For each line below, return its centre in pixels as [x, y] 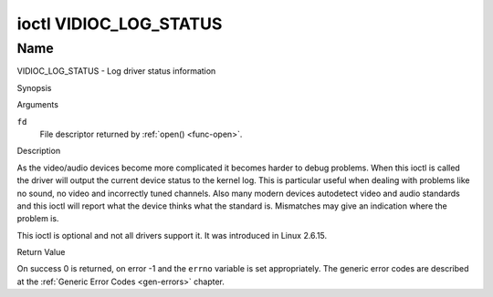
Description [39, 151]
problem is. [38, 219]
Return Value [41, 252]
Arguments [38, 105]
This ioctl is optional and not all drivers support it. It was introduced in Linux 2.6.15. [172, 235]
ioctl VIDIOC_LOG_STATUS [120, 24]
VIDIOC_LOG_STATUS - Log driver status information [116, 71]
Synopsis [34, 87]
